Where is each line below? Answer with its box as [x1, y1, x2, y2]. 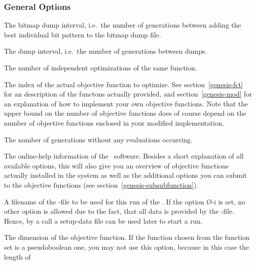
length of [4, 251, 31, 262]
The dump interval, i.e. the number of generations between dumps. [4, 46, 207, 56]
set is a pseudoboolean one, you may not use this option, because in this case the [4, 241, 249, 252]
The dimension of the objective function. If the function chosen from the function [4, 232, 250, 242]
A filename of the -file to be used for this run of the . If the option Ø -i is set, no [4, 196, 246, 206]
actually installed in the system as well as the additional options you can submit [4, 170, 247, 180]
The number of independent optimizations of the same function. [4, 63, 197, 72]
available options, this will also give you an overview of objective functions [4, 160, 229, 170]
